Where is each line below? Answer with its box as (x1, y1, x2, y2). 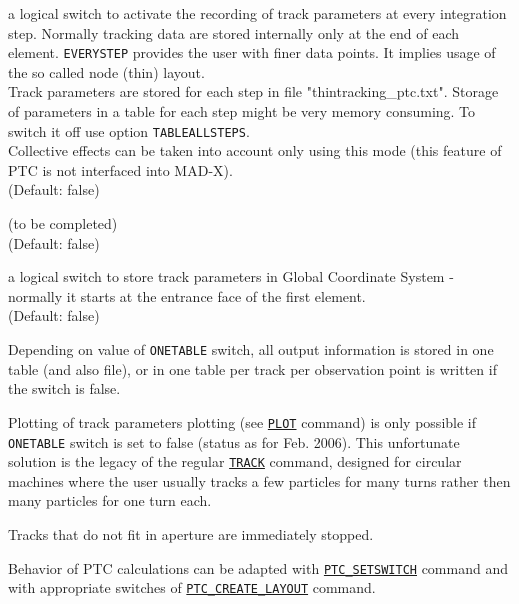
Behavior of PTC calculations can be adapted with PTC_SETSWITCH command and (8, 557, 508, 578)
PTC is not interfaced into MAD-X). (8, 159, 233, 180)
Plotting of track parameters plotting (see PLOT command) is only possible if (8, 411, 477, 432)
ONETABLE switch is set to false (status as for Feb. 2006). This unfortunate (8, 431, 460, 452)
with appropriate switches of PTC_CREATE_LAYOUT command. (8, 577, 376, 598)
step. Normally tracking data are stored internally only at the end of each (8, 22, 460, 43)
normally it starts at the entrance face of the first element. (8, 285, 366, 306)
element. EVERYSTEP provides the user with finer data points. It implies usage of (8, 42, 496, 63)
